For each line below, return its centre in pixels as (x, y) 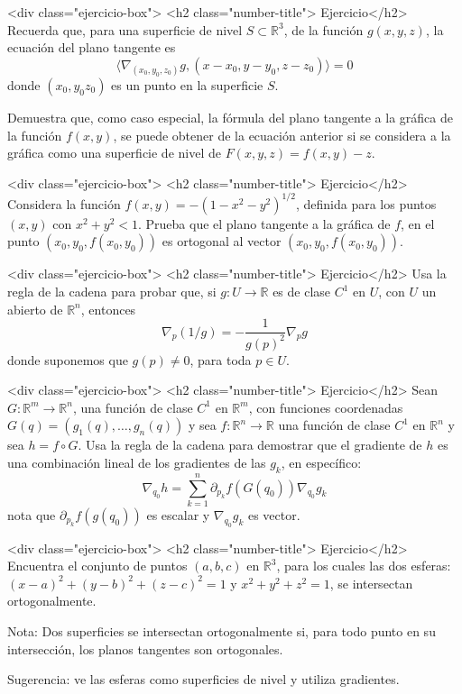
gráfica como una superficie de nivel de (114, 153)
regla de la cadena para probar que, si (112, 292)
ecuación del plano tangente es (92, 47)
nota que (32, 514)
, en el (418, 223)
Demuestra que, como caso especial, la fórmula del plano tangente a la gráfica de (230, 117)
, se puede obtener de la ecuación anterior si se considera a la (282, 135)
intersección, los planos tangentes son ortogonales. (145, 648)
